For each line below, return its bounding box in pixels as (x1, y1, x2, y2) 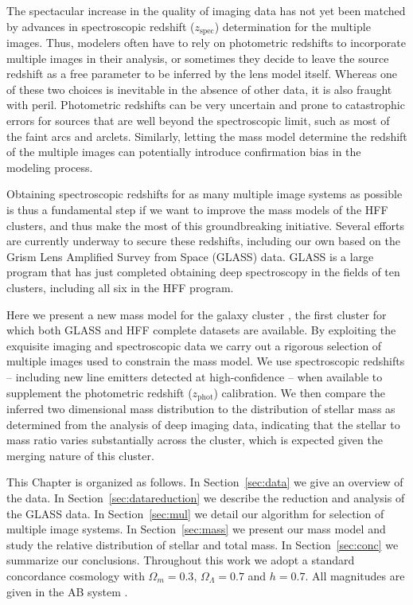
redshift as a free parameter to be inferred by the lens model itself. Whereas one (6, 65, 398, 82)
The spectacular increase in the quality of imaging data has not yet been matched (6, 2, 406, 18)
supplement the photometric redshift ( (6, 384, 193, 400)
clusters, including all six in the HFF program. (6, 279, 234, 295)
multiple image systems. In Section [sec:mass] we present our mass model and (6, 521, 386, 537)
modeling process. (6, 158, 93, 175)
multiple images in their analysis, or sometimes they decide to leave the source (6, 49, 389, 66)
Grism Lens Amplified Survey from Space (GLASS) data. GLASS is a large (6, 248, 374, 264)
